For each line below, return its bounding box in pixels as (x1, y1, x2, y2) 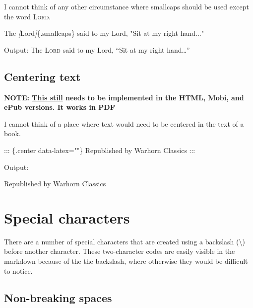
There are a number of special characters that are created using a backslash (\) (4, 236, 245, 246)
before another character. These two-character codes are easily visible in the (4, 246, 235, 256)
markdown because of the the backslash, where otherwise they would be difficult (4, 256, 248, 266)
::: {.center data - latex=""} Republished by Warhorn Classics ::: (4, 145, 195, 155)
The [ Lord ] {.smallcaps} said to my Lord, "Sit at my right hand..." (4, 28, 204, 38)
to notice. (4, 265, 33, 276)
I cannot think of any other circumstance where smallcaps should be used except (4, 1, 249, 11)
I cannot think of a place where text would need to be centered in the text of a (4, 118, 244, 129)
